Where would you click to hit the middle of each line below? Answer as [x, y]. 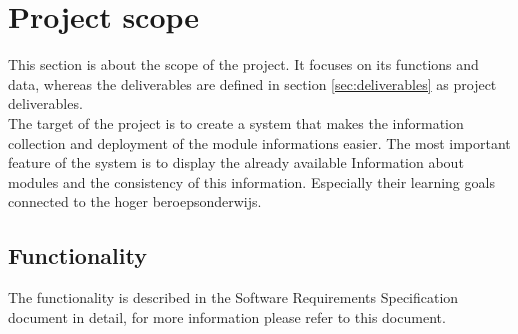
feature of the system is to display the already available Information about [236, 162]
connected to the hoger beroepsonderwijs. [135, 201]
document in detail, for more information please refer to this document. [227, 316]
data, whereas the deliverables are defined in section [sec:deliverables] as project [252, 83]
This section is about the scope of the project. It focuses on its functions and [243, 64]
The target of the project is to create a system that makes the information [236, 122]
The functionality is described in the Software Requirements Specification [233, 297]
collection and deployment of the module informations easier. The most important [259, 142]
